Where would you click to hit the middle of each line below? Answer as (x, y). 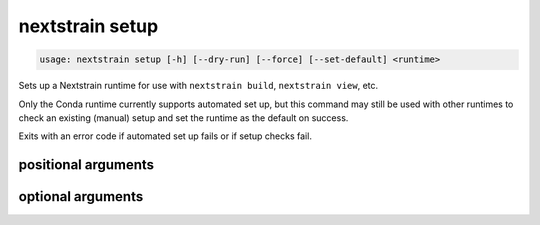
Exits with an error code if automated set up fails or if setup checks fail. (165, 136)
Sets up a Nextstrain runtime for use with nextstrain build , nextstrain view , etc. (198, 86)
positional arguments (86, 165)
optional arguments (81, 196)
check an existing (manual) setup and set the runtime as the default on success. (183, 117)
